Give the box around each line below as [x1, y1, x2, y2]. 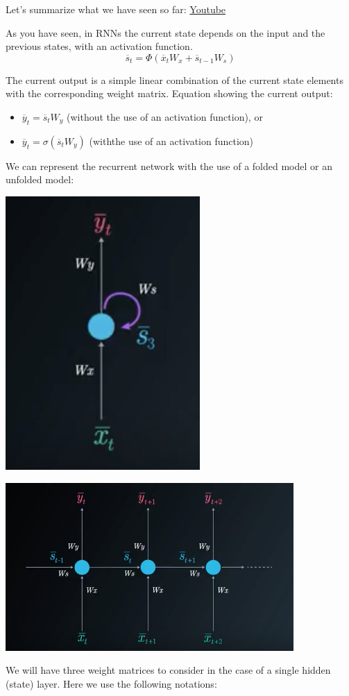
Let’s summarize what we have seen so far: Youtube [6, 2, 226, 16]
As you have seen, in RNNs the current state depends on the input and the [6, 25, 325, 40]
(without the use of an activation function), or [67, 109, 263, 124]
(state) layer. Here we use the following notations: [6, 676, 217, 690]
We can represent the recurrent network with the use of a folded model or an [6, 158, 332, 173]
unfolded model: [6, 172, 74, 187]
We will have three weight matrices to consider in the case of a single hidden [6, 663, 331, 677]
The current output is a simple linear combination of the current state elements [6, 72, 343, 87]
